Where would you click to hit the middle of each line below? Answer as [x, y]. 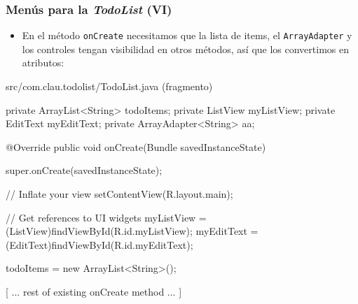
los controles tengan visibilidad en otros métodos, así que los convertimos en [185, 49]
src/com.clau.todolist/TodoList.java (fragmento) [109, 86]
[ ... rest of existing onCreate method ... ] [94, 291]
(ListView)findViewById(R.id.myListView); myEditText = [132, 231]
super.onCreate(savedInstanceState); [84, 170]
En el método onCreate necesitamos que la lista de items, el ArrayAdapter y [187, 35]
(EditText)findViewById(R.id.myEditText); [99, 244]
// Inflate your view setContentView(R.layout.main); [119, 194]
